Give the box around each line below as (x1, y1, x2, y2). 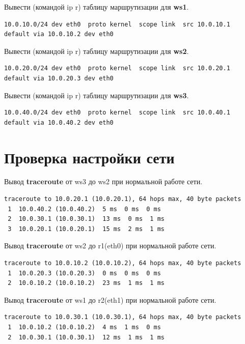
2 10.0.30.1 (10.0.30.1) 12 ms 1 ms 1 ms (8, 333, 165, 341)
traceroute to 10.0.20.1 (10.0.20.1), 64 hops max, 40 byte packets (4, 195, 241, 203)
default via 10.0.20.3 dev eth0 (4, 74, 114, 82)
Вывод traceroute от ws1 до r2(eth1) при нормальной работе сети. (4, 294, 216, 305)
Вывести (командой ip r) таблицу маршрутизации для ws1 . (4, 2, 189, 12)
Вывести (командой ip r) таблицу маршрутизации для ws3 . (4, 90, 189, 100)
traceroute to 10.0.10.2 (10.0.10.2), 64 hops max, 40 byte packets (4, 260, 241, 267)
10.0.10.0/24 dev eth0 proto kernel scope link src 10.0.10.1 (4, 20, 230, 28)
